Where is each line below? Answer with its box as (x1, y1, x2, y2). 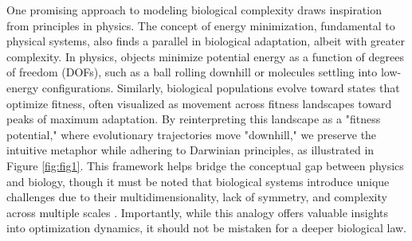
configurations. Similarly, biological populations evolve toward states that (41, 79, 400, 95)
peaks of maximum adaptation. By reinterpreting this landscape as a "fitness (6, 111, 381, 127)
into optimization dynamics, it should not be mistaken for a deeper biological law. (6, 220, 406, 236)
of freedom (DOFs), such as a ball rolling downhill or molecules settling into (6, 64, 378, 80)
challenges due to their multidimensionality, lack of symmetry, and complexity (6, 189, 387, 205)
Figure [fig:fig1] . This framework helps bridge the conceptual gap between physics (6, 157, 404, 173)
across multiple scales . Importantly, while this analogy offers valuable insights (6, 204, 389, 220)
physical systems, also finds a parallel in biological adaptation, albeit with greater (6, 33, 405, 49)
